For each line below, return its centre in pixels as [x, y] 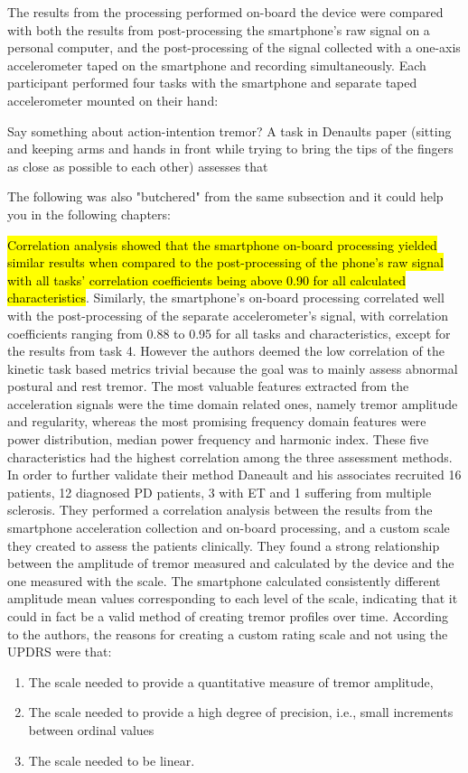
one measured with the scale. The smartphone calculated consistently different [224, 580]
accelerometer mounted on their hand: [113, 100]
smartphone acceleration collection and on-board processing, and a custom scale [229, 528]
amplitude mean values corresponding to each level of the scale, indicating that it [233, 598]
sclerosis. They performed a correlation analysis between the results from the [220, 510]
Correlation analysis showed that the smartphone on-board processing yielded [222, 244]
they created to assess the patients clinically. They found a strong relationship [224, 545]
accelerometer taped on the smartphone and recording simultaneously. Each [217, 65]
